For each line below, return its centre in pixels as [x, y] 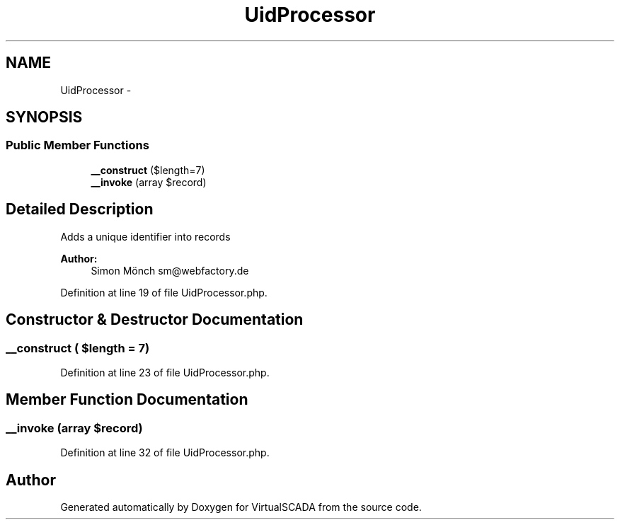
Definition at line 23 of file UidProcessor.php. [165, 372]
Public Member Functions [77, 145]
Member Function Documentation [127, 400]
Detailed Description [80, 209]
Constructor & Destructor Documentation [155, 320]
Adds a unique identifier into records [145, 236]
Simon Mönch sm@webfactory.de [170, 270]
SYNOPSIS [44, 117]
